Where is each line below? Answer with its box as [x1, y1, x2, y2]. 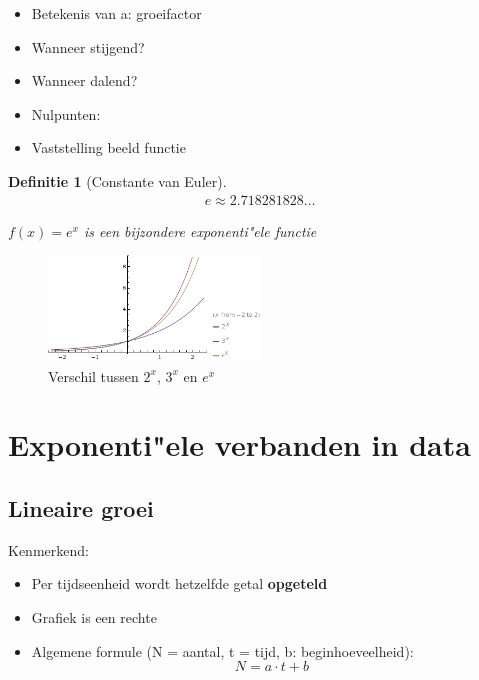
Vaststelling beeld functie [31, 137, 186, 158]
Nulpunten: [31, 103, 101, 124]
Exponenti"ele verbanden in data [8, 424, 471, 465]
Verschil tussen [48, 365, 139, 386]
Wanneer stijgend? [31, 36, 145, 57]
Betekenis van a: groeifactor [31, 3, 202, 23]
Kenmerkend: [8, 539, 89, 560]
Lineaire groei [8, 492, 154, 523]
